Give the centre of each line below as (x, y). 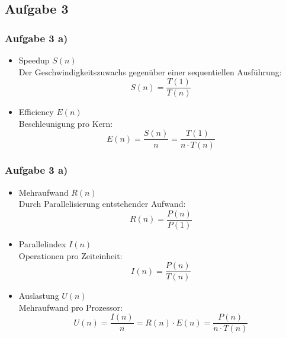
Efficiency (36, 112)
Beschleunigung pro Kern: (66, 123)
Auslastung (39, 296)
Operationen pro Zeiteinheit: (70, 255)
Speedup (34, 60)
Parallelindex (42, 243)
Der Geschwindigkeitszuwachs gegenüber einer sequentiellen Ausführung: (150, 71)
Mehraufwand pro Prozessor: (70, 307)
